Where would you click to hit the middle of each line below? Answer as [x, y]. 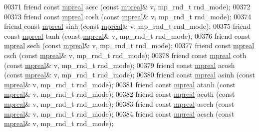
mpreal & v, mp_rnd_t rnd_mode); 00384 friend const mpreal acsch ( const [119, 113]
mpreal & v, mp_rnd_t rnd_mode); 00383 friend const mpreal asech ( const [119, 103]
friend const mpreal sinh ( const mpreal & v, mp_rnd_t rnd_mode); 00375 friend [128, 26]
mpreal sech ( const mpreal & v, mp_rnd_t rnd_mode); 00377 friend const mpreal [129, 45]
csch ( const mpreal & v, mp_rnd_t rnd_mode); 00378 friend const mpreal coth [125, 55]
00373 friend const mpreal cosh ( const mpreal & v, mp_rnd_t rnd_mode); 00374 [128, 16]
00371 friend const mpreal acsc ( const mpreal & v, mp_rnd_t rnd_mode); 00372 [127, 6]
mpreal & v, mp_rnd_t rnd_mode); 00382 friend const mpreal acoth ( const [120, 94]
